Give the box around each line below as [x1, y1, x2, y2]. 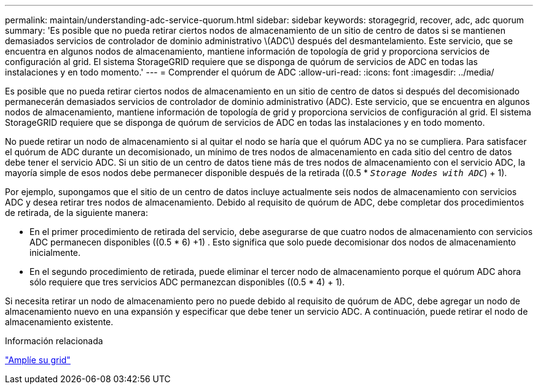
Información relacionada [5, 336, 103, 346]
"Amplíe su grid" [5, 355, 71, 365]
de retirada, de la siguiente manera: [5, 207, 148, 218]
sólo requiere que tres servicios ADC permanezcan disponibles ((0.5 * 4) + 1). [29, 277, 345, 287]
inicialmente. [29, 247, 81, 258]
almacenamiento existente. [5, 317, 114, 327]
